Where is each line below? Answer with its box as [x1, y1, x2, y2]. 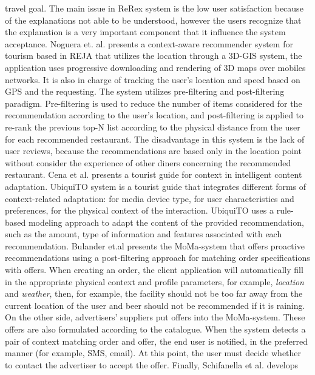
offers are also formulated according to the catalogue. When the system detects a [5, 323, 306, 336]
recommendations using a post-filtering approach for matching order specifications [5, 251, 310, 264]
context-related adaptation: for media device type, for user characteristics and [5, 192, 294, 204]
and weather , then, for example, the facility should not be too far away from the [5, 287, 303, 300]
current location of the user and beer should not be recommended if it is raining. [5, 299, 305, 311]
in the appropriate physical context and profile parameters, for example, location [5, 275, 304, 288]
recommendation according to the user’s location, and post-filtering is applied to [5, 109, 304, 121]
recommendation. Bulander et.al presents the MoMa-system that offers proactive [5, 239, 305, 252]
